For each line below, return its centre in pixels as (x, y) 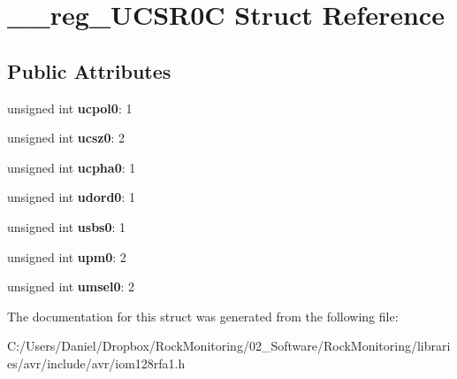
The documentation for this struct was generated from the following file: (203, 316)
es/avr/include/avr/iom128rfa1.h (96, 363)
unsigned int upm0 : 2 (67, 256)
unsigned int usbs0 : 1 (67, 226)
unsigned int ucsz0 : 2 (66, 138)
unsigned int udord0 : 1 (71, 197)
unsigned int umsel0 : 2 (71, 286)
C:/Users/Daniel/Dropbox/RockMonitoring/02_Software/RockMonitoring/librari (229, 346)
